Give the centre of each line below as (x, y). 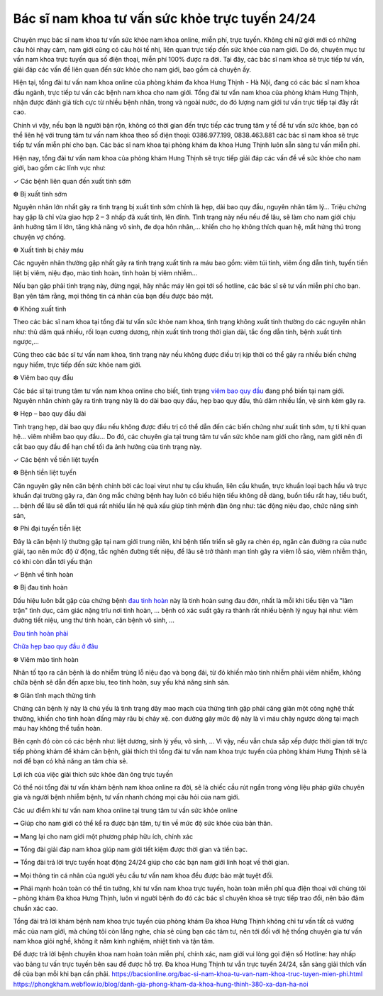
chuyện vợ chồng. (39, 237)
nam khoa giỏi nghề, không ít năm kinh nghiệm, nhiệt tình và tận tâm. (114, 941)
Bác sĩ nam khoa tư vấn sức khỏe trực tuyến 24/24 (165, 18)
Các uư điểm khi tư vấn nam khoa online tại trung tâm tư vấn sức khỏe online (125, 810)
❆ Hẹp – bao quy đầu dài (50, 414)
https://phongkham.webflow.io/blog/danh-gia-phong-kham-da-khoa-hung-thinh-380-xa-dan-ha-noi (161, 984)
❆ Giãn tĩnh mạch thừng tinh (54, 695)
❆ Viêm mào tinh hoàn (46, 659)
